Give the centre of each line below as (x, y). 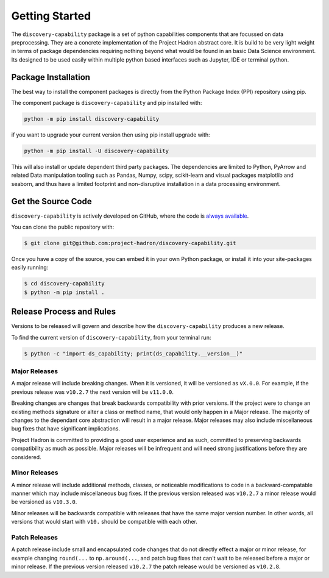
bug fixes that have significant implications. (66, 429)
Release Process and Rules (64, 312)
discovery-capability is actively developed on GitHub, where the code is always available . (130, 216)
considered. (26, 457)
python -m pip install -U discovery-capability (96, 151)
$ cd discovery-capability (64, 284)
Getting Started (51, 16)
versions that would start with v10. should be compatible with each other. (104, 522)
